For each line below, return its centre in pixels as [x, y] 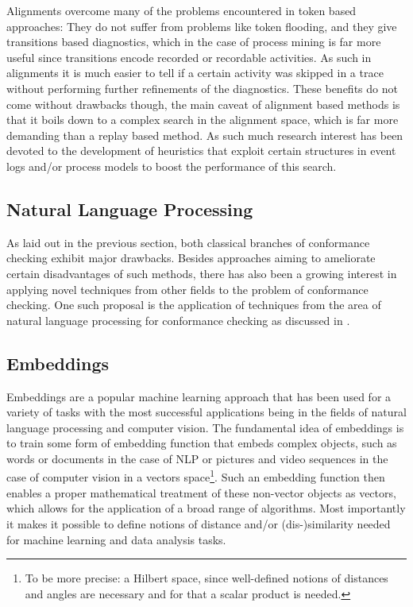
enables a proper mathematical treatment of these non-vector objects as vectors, [201, 492]
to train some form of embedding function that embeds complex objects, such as [202, 443]
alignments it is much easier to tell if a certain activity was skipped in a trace [195, 73]
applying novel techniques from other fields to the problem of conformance [187, 289]
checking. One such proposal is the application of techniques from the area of [194, 305]
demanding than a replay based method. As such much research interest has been [205, 135]
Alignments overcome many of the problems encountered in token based [181, 10]
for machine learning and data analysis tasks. [116, 539]
